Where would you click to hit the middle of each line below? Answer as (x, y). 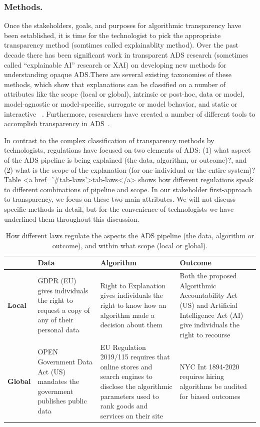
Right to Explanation (133, 285)
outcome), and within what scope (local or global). (130, 245)
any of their (55, 320)
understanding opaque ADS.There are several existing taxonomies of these (118, 74)
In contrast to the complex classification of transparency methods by (109, 140)
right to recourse (205, 334)
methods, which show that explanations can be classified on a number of (115, 84)
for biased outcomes (210, 396)
